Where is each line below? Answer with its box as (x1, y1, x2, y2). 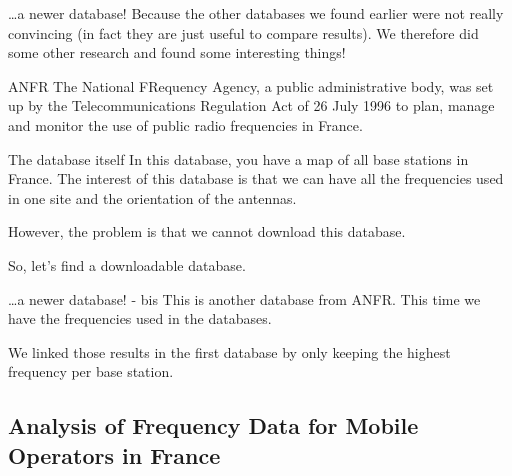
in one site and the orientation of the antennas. (8, 187, 297, 208)
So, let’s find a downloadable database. (8, 254, 246, 275)
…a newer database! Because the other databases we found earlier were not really (8, 3, 504, 23)
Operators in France (8, 439, 221, 470)
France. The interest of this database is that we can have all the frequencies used (8, 168, 504, 189)
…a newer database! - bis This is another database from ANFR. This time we (8, 288, 481, 309)
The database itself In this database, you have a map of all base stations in (8, 148, 469, 169)
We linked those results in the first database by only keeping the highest (8, 341, 451, 362)
